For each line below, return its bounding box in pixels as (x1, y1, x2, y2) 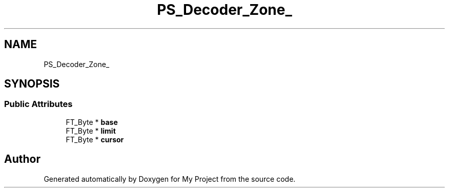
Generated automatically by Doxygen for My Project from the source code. (44, 174, 296, 183)
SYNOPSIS (4, 77, 60, 91)
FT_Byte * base (66, 117, 118, 126)
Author (4, 153, 40, 166)
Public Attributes (4, 99, 73, 110)
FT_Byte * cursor (66, 135, 124, 144)
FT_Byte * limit (66, 126, 116, 135)
